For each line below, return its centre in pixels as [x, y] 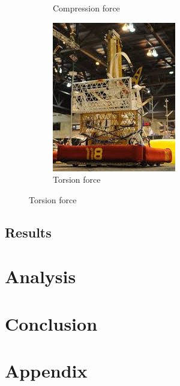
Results [28, 232]
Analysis [40, 276]
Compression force [86, 8]
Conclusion [51, 323]
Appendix [46, 371]
